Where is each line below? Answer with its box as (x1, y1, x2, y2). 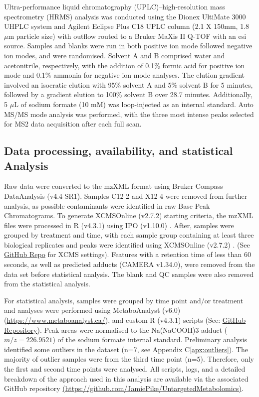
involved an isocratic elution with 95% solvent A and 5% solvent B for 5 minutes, (4, 79, 253, 90)
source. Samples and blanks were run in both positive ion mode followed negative (4, 40, 253, 51)
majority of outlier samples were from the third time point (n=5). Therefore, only (4, 354, 254, 364)
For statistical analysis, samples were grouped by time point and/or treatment (4, 295, 244, 305)
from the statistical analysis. (4, 278, 91, 289)
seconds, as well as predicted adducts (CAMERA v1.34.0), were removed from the (4, 259, 255, 269)
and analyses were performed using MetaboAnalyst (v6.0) (4, 305, 181, 315)
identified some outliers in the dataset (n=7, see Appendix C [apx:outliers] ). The (4, 344, 248, 354)
